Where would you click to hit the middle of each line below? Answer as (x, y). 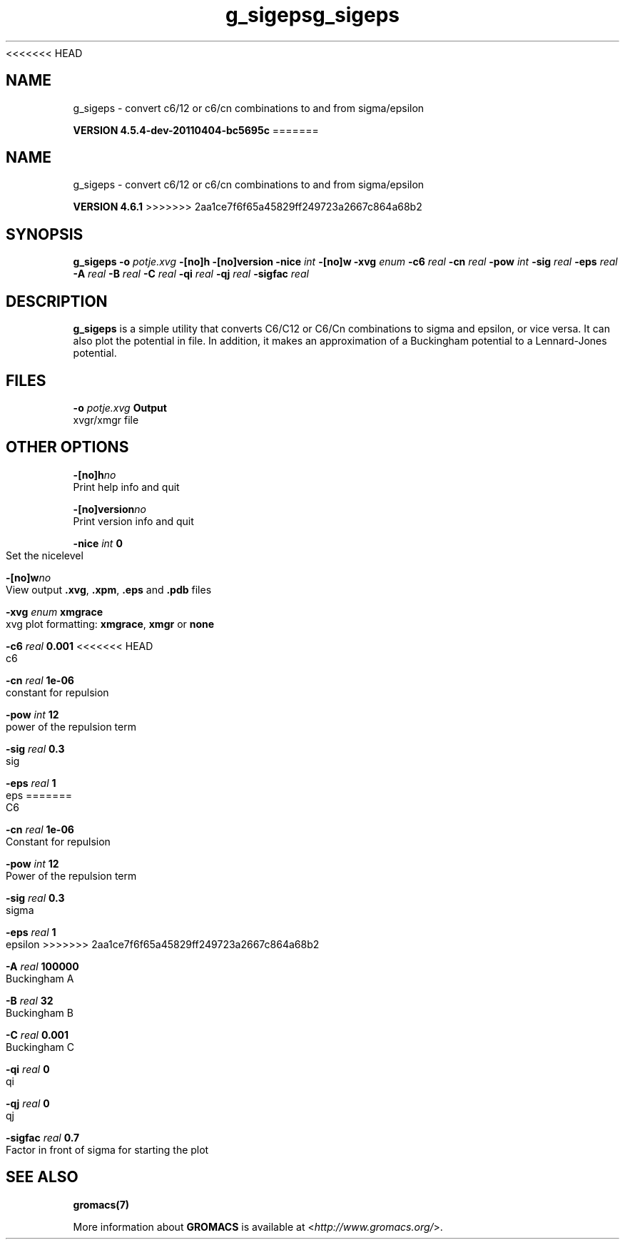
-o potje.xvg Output (120, 407)
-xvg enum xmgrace (55, 611)
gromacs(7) (101, 1204)
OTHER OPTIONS (67, 447)
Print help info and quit (126, 487)
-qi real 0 (28, 1069)
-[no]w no (29, 577)
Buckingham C (40, 1047)
